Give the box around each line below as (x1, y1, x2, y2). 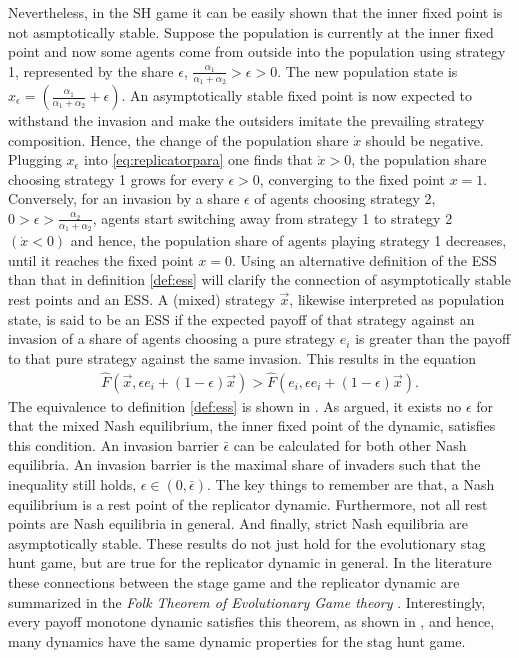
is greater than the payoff (355, 328, 511, 349)
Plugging (8, 149, 62, 170)
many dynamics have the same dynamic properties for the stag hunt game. (8, 630, 466, 651)
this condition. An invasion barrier (8, 434, 219, 455)
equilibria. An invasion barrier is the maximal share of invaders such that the (8, 454, 481, 475)
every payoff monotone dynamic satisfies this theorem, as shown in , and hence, (8, 611, 495, 632)
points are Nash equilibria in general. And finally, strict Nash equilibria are (8, 513, 468, 534)
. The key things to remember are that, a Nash (206, 474, 495, 494)
